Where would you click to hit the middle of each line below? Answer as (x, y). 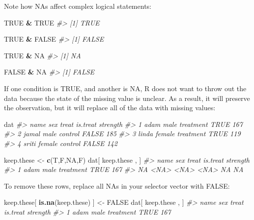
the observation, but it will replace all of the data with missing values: (110, 108)
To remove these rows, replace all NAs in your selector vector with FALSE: (117, 185)
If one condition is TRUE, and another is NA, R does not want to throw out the (125, 88)
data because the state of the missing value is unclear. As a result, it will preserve (127, 98)
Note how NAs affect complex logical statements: (78, 6)
